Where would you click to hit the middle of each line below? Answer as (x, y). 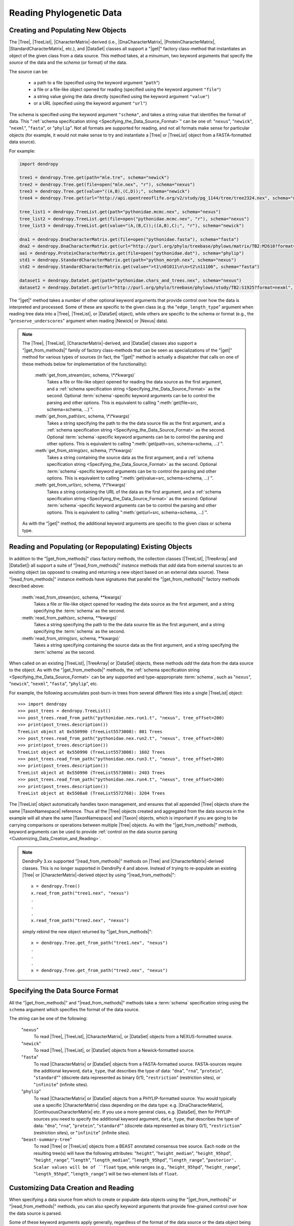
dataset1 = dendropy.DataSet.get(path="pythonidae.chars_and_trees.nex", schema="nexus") (131, 281)
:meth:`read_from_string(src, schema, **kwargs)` (71, 638)
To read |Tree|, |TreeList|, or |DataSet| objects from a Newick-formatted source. (114, 1050)
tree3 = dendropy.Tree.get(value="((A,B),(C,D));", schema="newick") (105, 192)
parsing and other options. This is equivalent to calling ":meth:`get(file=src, (122, 403)
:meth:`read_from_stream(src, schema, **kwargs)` (72, 597)
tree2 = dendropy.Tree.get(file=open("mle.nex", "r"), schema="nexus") (107, 184)
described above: (27, 586)
